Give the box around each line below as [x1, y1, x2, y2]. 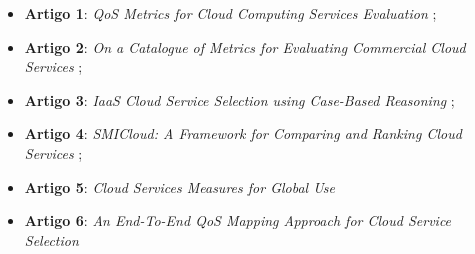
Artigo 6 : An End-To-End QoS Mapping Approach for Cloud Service [24, 210, 452, 231]
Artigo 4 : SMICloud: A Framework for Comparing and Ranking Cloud [24, 123, 462, 144]
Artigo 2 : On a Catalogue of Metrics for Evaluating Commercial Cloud [24, 36, 466, 57]
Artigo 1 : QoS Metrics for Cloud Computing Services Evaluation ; [24, 3, 437, 23]
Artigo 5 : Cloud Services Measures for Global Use [24, 176, 336, 197]
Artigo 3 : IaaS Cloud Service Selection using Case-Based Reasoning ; [24, 89, 455, 110]
